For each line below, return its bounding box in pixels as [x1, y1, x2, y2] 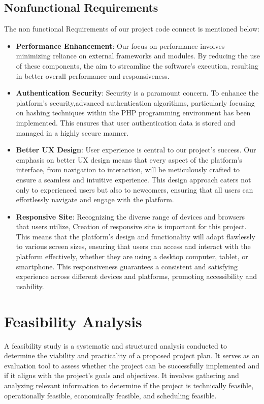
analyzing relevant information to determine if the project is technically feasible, [4, 380, 254, 390]
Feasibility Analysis [4, 310, 142, 331]
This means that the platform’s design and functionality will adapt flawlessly [16, 231, 255, 241]
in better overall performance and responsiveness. [16, 70, 170, 81]
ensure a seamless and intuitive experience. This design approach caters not [16, 174, 251, 184]
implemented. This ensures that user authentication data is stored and [16, 117, 236, 128]
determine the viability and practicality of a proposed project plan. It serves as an [4, 350, 259, 361]
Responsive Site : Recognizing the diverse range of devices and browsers [16, 211, 245, 222]
